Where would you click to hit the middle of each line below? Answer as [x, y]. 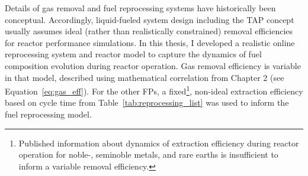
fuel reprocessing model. [48, 114]
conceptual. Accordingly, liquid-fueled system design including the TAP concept [150, 19]
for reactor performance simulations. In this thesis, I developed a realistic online [150, 42]
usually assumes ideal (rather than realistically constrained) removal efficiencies [149, 31]
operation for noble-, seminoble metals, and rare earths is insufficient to [148, 154]
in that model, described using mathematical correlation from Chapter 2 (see [145, 77]
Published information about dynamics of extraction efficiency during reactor [159, 143]
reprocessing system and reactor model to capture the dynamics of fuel [133, 54]
